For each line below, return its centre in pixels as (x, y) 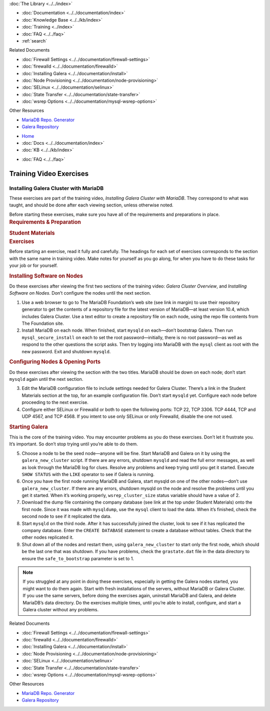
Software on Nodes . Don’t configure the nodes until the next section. (80, 293)
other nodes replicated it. (48, 537)
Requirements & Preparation (45, 222)
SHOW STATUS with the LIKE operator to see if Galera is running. (88, 474)
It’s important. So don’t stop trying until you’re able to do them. (74, 444)
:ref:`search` (34, 41)
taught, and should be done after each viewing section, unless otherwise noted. (91, 205)
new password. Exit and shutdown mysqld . (66, 351)
